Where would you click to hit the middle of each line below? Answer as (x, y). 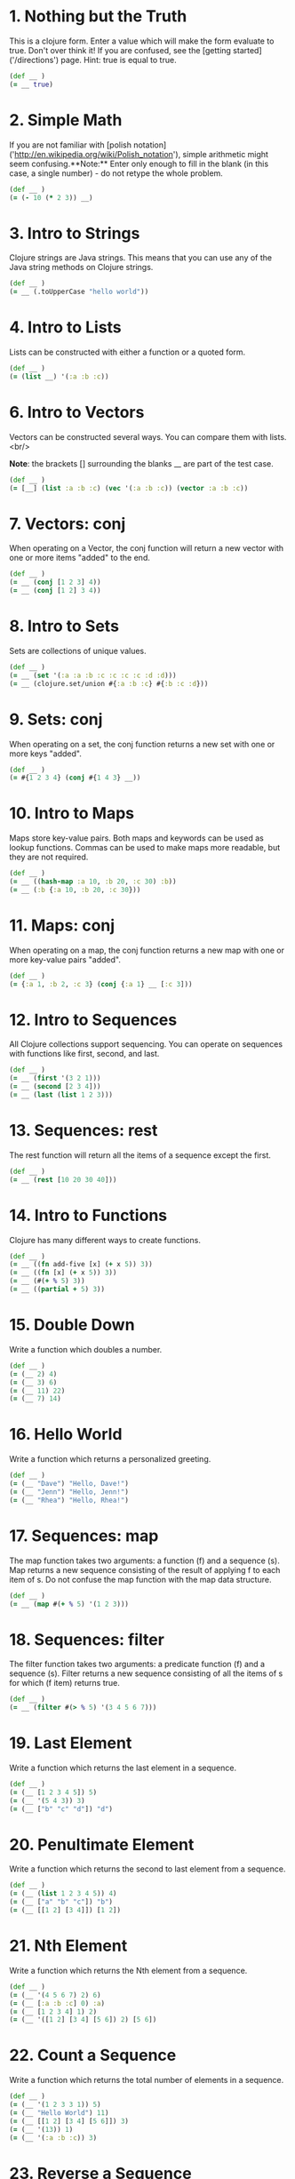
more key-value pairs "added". (65, 959)
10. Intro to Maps (72, 814)
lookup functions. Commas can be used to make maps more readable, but (145, 848)
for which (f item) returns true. (64, 1683)
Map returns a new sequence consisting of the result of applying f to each (145, 1569)
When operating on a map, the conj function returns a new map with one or (147, 950)
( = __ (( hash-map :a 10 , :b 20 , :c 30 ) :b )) (93, 882)
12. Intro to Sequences (93, 1020)
